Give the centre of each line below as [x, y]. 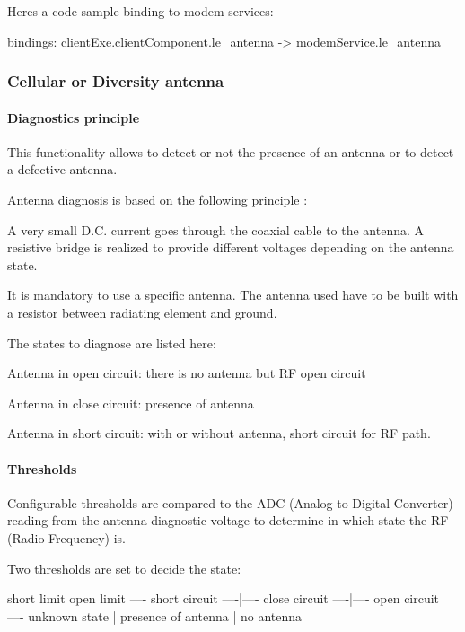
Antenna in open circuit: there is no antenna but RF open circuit [187, 373]
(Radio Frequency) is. [66, 537]
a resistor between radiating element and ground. [142, 312]
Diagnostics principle [74, 117]
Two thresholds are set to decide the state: [124, 568]
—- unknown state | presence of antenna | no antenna [155, 615]
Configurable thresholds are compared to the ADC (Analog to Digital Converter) [230, 502]
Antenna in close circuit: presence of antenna [131, 403]
